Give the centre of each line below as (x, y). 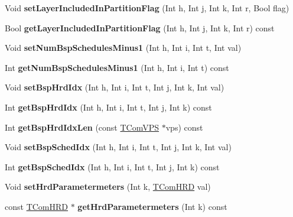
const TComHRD (37, 206)
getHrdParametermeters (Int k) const (152, 206)
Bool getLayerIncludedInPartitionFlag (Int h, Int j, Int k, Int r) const (140, 27)
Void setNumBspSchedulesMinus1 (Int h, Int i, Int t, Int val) (123, 48)
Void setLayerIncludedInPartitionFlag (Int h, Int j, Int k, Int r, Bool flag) (147, 8)
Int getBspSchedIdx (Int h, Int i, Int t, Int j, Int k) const (112, 166)
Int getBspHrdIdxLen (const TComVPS (82, 127)
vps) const (184, 127)
